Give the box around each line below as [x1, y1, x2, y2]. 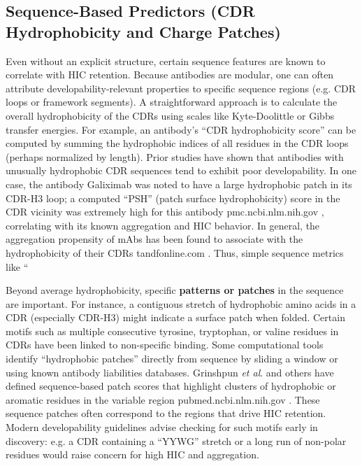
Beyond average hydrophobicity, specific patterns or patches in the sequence [6, 283, 344, 297]
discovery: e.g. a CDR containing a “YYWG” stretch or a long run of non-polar [6, 433, 347, 448]
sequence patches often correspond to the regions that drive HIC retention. [6, 406, 326, 421]
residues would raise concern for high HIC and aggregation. [6, 447, 259, 462]
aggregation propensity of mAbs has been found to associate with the [6, 232, 303, 246]
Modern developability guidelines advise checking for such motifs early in [6, 420, 318, 435]
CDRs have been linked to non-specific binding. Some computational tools [6, 337, 324, 352]
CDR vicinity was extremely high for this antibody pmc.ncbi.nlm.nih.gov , [6, 204, 324, 219]
